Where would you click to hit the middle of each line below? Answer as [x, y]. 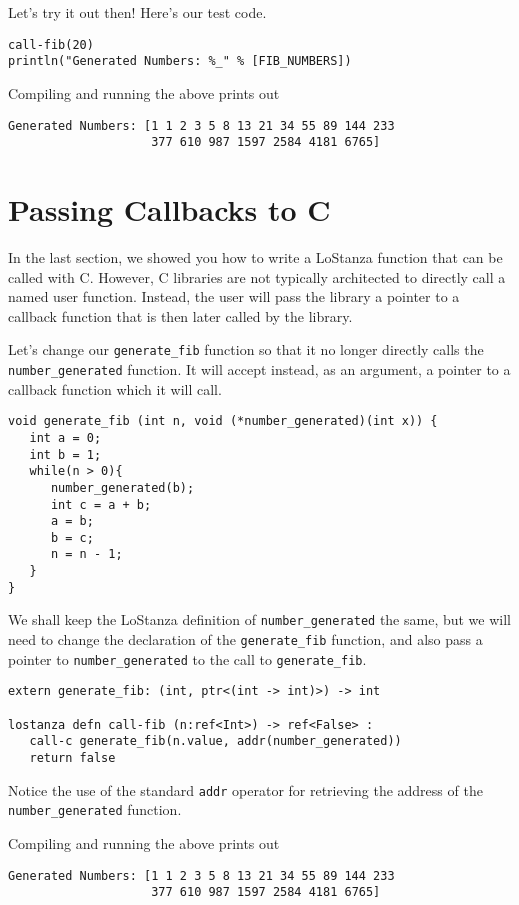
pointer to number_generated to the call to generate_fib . [187, 658]
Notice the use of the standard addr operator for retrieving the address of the [245, 789]
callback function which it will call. [115, 388]
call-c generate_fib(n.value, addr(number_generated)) [215, 741]
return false [72, 758]
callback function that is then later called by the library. [180, 315]
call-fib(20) [51, 44]
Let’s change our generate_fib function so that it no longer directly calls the [246, 349]
